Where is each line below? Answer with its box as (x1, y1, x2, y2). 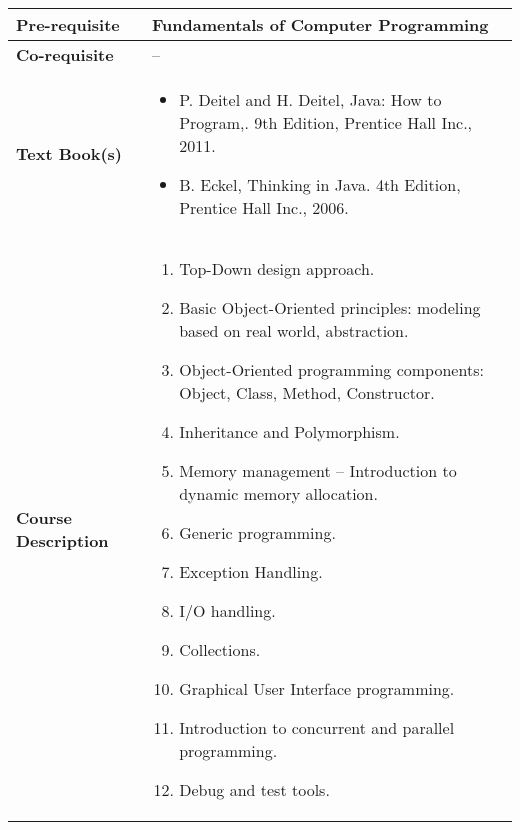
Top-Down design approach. (179, 257, 375, 280)
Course (16, 506, 73, 529)
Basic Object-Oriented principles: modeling (179, 296, 481, 319)
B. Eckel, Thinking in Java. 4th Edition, (179, 173, 461, 196)
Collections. (179, 638, 261, 661)
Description (16, 529, 109, 552)
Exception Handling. (179, 560, 323, 583)
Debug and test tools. (179, 778, 330, 801)
